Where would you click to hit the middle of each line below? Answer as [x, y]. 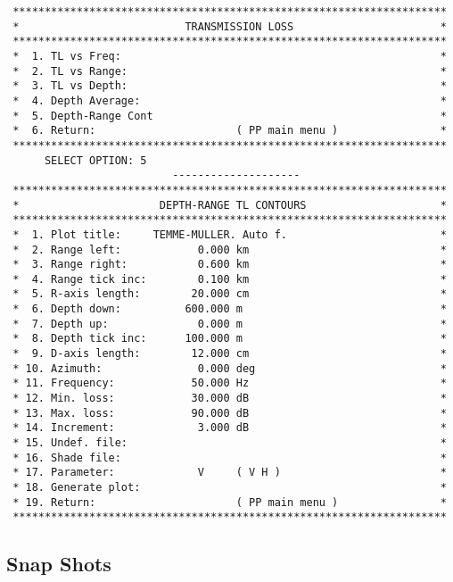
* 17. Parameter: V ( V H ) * [230, 473]
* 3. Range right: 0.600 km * [230, 265]
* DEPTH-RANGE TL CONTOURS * [230, 205]
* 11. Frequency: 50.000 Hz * [230, 383]
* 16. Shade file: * [230, 457]
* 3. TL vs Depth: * [230, 86]
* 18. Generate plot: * [230, 487]
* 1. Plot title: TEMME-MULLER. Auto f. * [230, 234]
